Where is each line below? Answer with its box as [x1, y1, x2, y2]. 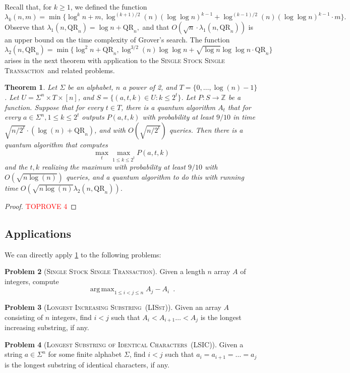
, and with [94, 124, 126, 135]
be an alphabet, [68, 82, 113, 92]
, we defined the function [70, 2, 147, 12]
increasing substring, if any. [5, 322, 89, 333]
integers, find [51, 311, 92, 322]
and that [142, 22, 169, 32]
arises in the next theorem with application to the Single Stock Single [5, 55, 225, 66]
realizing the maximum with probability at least [42, 162, 186, 172]
